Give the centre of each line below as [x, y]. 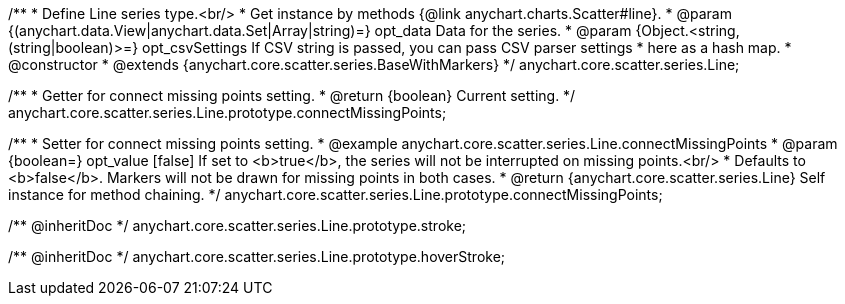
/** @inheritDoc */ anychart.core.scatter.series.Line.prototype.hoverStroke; [257, 256]
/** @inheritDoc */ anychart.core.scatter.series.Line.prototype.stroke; [237, 225]
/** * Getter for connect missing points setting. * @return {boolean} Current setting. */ [292, 95]
